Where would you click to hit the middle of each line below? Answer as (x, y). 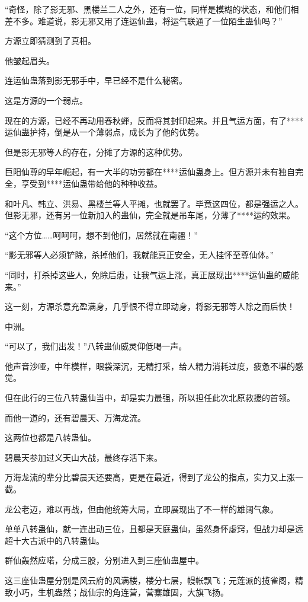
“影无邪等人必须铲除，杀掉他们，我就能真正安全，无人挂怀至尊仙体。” (139, 255)
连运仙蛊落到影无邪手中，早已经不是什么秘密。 (96, 80)
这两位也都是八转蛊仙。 (50, 437)
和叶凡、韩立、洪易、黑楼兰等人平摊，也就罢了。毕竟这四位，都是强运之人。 (154, 203)
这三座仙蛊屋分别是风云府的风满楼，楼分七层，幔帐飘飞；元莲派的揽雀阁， (150, 580)
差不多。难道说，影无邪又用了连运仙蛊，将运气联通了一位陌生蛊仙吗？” (144, 20)
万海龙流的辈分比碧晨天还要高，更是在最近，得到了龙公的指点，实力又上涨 (150, 477)
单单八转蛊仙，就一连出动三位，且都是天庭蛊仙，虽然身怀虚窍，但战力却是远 (154, 529)
